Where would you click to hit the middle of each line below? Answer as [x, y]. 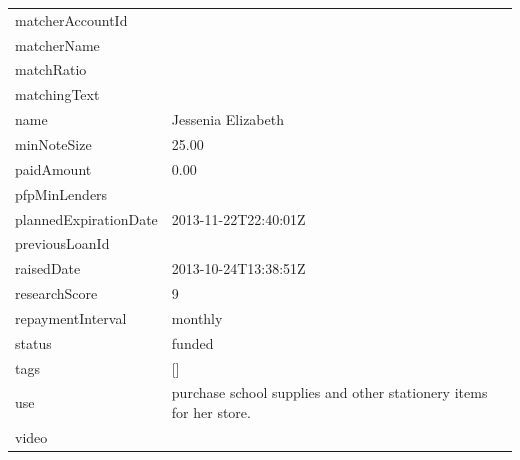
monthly [197, 317]
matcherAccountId [71, 19]
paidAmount [53, 168]
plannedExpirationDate [86, 218]
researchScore [56, 293]
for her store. [211, 412]
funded [192, 342]
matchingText [57, 94]
